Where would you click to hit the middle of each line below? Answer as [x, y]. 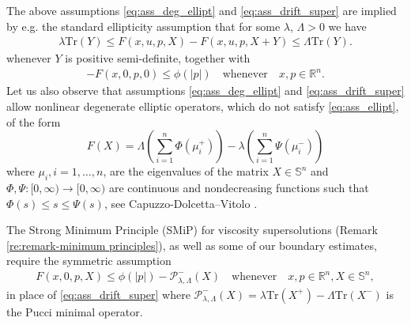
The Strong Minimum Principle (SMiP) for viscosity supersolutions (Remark [192, 230]
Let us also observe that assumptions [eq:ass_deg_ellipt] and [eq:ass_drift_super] [205, 91]
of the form [34, 121]
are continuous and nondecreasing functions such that [239, 187]
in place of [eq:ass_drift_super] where [98, 294]
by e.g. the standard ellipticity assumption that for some [143, 26]
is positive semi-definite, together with [158, 58]
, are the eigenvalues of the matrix [186, 171]
